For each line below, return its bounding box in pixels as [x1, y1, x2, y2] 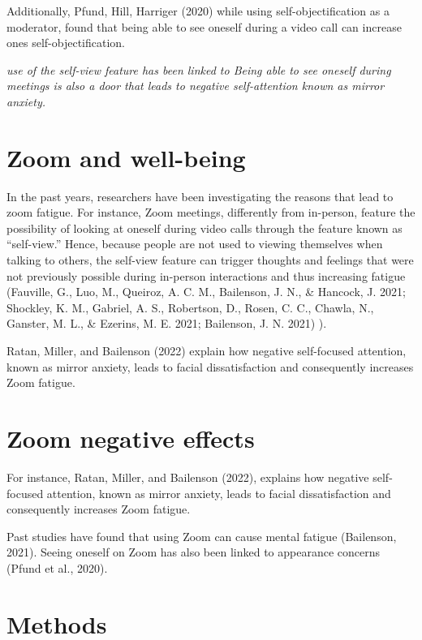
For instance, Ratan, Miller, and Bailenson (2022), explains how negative [6, 468, 369, 485]
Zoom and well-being [6, 140, 246, 174]
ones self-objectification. [6, 34, 125, 51]
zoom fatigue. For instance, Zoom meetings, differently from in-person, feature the [6, 204, 416, 221]
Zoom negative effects [6, 422, 255, 454]
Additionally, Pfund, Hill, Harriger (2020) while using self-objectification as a [6, 2, 390, 19]
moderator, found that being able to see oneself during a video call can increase [6, 18, 402, 35]
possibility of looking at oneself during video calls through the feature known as [6, 219, 403, 236]
